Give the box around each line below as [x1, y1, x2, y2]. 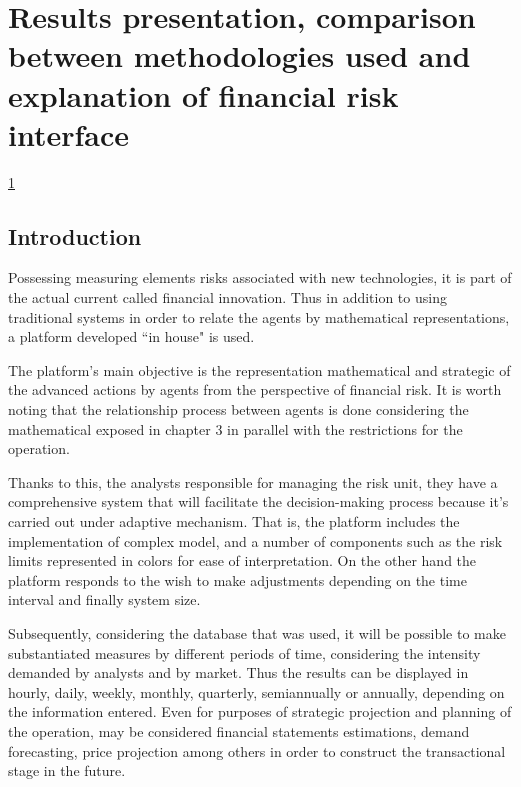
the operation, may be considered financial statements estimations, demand [8, 720, 470, 741]
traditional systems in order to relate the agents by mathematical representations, [8, 306, 510, 327]
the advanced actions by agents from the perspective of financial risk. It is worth [8, 379, 502, 400]
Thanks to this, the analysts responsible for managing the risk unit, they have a [8, 471, 498, 492]
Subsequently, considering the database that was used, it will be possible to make [8, 622, 506, 643]
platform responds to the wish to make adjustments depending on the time [8, 569, 467, 590]
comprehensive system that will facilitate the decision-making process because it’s [8, 491, 509, 512]
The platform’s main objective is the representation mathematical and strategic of [8, 359, 511, 380]
